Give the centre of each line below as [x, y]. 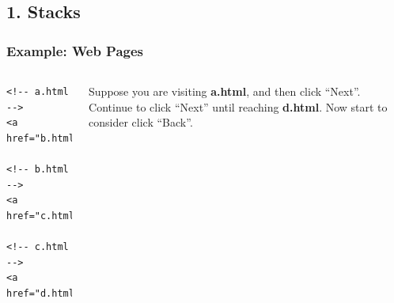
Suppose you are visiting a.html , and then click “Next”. [225, 91]
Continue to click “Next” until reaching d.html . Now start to [238, 106]
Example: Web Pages [75, 50]
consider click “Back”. [141, 122]
